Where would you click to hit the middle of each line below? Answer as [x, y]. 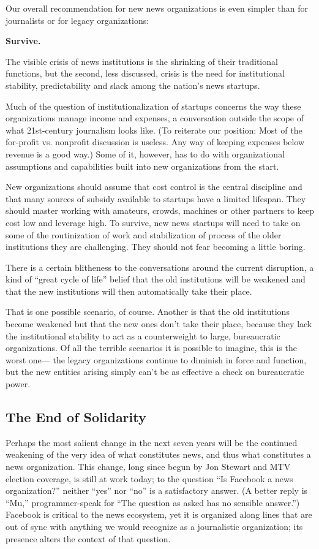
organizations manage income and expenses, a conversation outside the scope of [155, 118]
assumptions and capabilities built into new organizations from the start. [142, 166]
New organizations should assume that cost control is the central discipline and [154, 187]
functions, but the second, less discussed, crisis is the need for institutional [145, 73]
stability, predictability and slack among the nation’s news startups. [133, 85]
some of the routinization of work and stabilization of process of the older [144, 234]
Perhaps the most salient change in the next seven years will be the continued [152, 442]
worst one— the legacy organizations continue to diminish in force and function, [156, 359]
